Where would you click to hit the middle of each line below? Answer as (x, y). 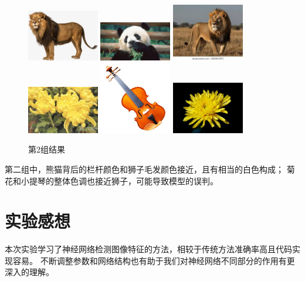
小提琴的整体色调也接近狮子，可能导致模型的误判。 (119, 180)
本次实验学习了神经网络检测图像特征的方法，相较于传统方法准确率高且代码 (148, 249)
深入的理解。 (29, 272)
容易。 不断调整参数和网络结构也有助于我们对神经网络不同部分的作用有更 (154, 260)
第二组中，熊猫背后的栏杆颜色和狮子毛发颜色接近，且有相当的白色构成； (144, 169)
